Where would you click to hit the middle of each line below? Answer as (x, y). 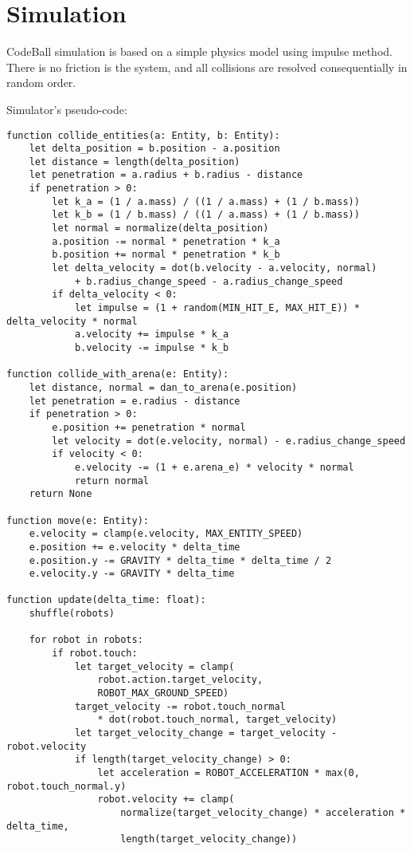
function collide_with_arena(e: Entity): (118, 374)
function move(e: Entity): (78, 520)
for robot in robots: (86, 640)
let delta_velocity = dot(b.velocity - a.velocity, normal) (215, 268)
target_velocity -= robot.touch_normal (180, 706)
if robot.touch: (95, 654)
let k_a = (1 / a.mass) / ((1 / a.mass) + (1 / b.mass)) (206, 201)
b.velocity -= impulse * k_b (152, 348)
